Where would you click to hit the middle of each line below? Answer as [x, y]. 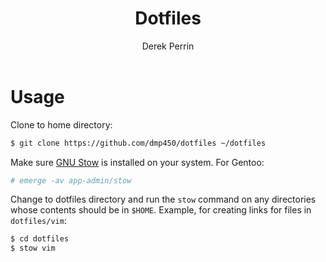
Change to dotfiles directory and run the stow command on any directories [163, 199]
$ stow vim [33, 248]
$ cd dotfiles [40, 239]
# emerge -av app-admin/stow [71, 180]
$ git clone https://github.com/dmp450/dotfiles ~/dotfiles [138, 143]
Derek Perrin [168, 46]
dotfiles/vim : [38, 221]
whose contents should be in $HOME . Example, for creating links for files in [161, 210]
